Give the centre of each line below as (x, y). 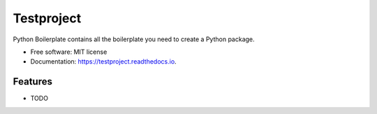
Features (32, 81)
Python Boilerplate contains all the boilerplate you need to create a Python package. (134, 39)
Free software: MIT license (69, 52)
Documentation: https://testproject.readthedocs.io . (104, 62)
